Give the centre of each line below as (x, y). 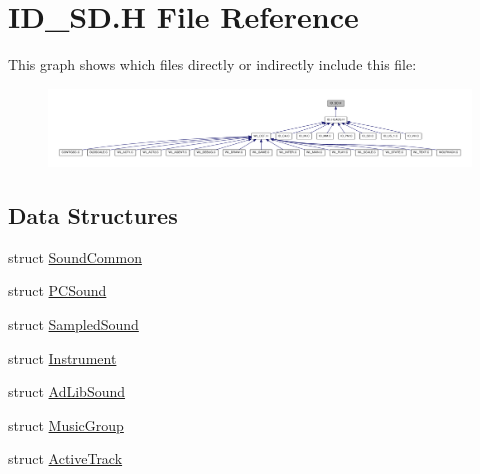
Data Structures (93, 214)
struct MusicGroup (66, 424)
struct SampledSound (73, 323)
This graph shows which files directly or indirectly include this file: (212, 64)
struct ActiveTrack (65, 458)
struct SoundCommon (75, 256)
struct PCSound (57, 290)
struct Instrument (62, 357)
